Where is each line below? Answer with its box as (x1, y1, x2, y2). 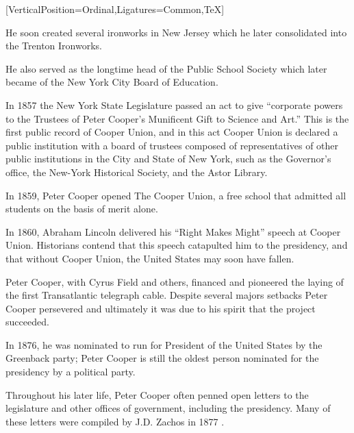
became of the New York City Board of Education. (5, 75, 218, 89)
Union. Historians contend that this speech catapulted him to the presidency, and (5, 238, 348, 252)
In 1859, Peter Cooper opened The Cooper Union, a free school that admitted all (5, 188, 346, 202)
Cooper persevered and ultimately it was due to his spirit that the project (5, 301, 316, 315)
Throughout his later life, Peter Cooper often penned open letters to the (5, 387, 309, 401)
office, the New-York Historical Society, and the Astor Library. (5, 164, 268, 179)
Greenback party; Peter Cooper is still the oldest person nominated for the (5, 351, 319, 365)
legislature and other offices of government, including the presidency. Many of (5, 401, 331, 415)
